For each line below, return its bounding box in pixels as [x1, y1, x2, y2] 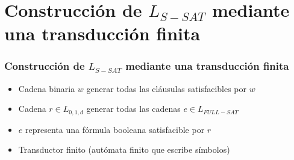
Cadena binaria [18, 82, 75, 94]
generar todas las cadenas [86, 102, 181, 115]
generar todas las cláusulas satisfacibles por [86, 82, 247, 94]
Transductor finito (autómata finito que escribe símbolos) [18, 143, 230, 156]
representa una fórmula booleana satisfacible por [25, 123, 205, 135]
